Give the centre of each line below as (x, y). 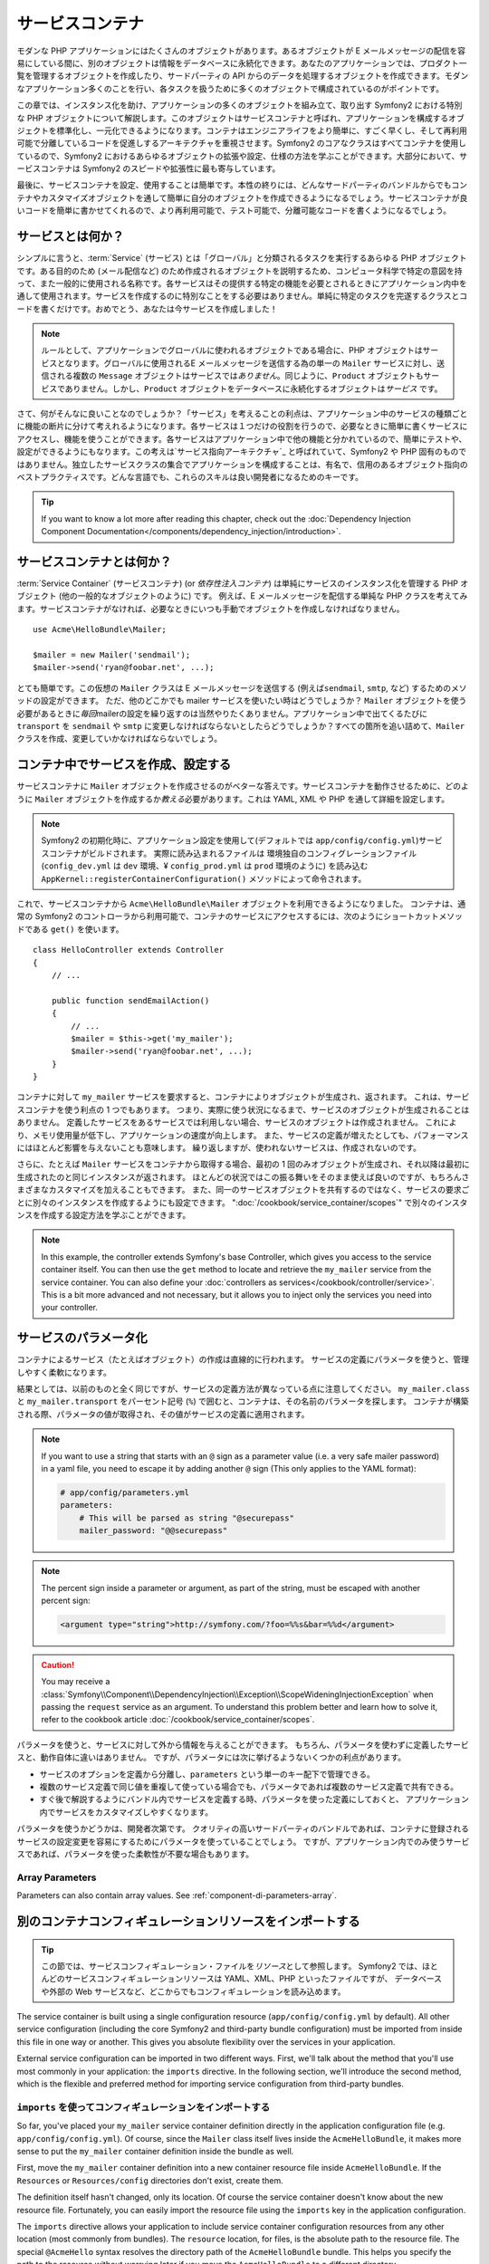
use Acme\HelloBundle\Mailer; (100, 630)
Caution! (58, 1664)
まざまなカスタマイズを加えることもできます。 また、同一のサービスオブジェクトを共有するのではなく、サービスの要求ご (243, 1190)
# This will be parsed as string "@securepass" (187, 1518)
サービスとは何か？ (70, 237)
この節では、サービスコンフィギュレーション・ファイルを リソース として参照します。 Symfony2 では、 (232, 1966)
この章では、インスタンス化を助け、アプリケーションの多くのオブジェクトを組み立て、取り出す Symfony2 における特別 (240, 105)
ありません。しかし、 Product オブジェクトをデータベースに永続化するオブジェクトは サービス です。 (254, 389)
